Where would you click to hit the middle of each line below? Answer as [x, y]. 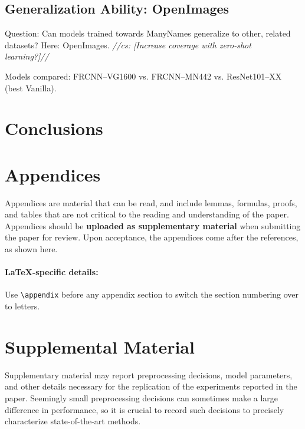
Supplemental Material [100, 346]
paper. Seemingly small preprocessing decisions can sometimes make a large [142, 398]
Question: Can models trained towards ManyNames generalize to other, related [148, 33]
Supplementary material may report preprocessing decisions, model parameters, [149, 374]
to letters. [22, 306]
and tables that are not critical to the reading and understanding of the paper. [147, 214]
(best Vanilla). [31, 88]
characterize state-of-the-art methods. [73, 421]
